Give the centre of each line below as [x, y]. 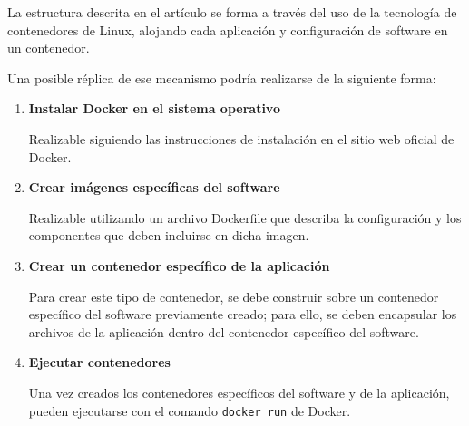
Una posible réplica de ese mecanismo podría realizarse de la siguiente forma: [222, 77]
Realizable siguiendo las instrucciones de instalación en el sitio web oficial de [241, 138]
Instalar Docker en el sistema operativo [154, 108]
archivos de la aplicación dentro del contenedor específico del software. [224, 331]
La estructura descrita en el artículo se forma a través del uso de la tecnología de [232, 12]
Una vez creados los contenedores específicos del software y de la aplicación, [239, 392]
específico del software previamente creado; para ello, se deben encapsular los [243, 314]
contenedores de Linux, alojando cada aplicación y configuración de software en [228, 29]
